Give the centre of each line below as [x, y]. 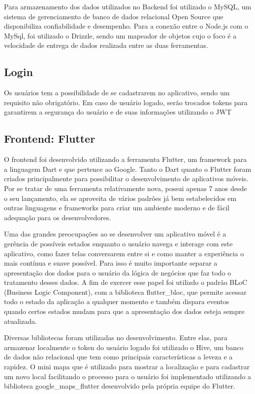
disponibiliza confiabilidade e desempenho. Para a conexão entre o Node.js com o [126, 26]
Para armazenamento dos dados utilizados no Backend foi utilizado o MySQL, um [128, 6]
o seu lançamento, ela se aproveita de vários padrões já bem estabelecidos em [120, 198]
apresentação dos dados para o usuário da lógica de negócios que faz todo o [118, 272]
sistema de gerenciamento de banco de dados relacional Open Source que [114, 16]
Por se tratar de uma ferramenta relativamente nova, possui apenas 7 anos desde [126, 188]
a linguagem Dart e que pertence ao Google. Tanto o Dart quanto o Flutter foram [128, 169]
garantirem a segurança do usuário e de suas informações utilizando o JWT [118, 112]
